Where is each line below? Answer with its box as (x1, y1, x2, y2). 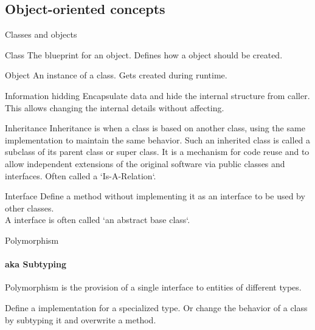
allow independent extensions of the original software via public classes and (5, 157, 285, 170)
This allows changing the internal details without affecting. (5, 101, 224, 114)
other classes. (5, 201, 54, 214)
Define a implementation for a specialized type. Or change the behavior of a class (5, 301, 308, 314)
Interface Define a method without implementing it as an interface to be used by (5, 190, 305, 202)
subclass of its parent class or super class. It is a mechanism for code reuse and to (5, 145, 310, 158)
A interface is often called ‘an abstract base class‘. (5, 213, 190, 226)
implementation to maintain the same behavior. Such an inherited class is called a (5, 133, 311, 146)
